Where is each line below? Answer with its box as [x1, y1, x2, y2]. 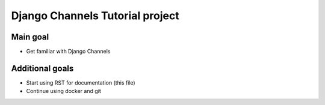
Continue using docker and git [26, 88, 102, 95]
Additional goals [11, 63, 74, 73]
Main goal [11, 32, 49, 42]
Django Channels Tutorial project [11, 9, 180, 22]
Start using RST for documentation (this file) [26, 79, 135, 86]
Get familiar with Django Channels [26, 48, 111, 55]
